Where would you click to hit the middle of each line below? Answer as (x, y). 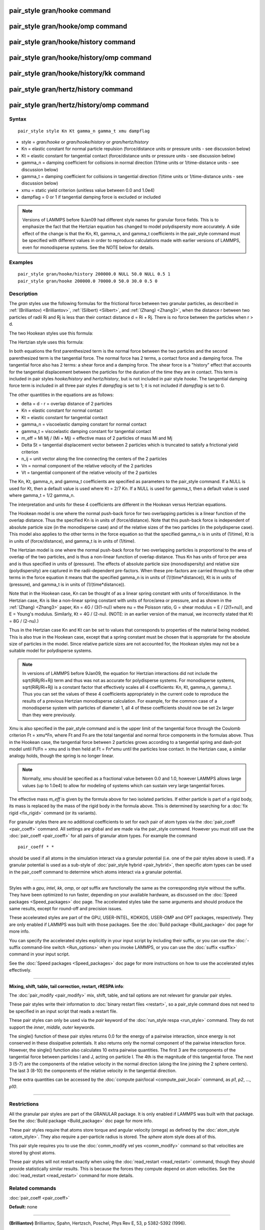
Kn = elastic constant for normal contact (62, 410)
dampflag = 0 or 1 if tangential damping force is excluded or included (91, 197)
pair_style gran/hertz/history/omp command (79, 105)
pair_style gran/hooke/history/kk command (77, 74)
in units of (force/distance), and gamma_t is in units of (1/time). (72, 541)
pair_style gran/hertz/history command (71, 89)
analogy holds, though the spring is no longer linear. (62, 756)
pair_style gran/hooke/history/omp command (80, 58)
